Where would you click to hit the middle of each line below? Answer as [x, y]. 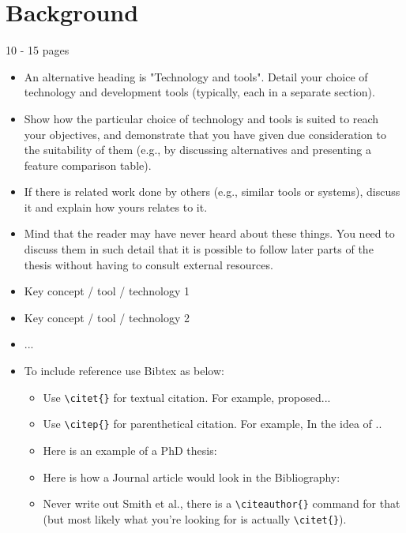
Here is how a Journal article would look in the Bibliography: [192, 477]
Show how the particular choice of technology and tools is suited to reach [201, 118]
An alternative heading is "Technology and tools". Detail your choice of [196, 76]
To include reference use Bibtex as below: [124, 371]
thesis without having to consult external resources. [148, 264]
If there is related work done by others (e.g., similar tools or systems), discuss [212, 191]
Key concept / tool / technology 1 [107, 291]
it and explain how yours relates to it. [116, 206]
